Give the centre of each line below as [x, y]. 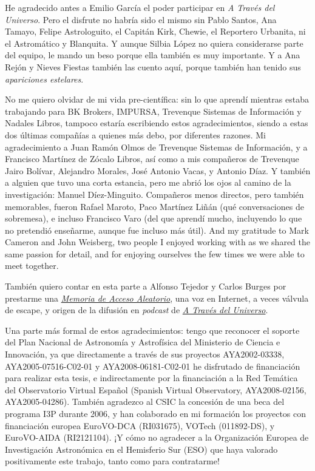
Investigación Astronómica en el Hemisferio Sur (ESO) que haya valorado [141, 449]
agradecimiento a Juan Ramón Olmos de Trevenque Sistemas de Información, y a [156, 147]
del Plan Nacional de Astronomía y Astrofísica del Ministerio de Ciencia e [143, 342]
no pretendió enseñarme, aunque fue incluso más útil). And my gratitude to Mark [157, 230]
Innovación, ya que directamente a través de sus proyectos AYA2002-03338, [145, 354]
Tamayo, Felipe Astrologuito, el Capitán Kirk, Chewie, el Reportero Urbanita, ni [155, 31]
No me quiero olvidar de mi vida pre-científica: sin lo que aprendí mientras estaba [157, 99]
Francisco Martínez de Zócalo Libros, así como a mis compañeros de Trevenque [152, 159]
